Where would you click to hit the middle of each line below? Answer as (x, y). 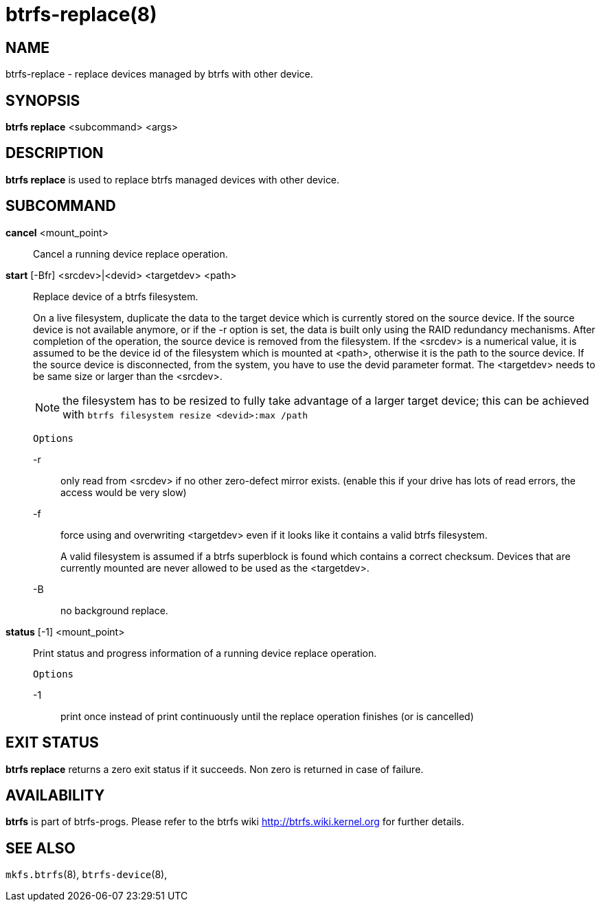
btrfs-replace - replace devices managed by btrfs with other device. (159, 74)
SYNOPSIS (43, 100)
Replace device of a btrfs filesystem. (116, 296)
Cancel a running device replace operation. (131, 254)
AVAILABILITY (55, 795)
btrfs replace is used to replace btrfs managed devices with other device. (173, 179)
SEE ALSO (41, 848)
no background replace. (114, 610)
